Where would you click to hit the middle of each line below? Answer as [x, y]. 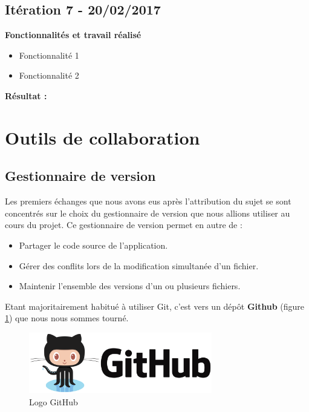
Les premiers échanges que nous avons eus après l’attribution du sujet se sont [148, 201]
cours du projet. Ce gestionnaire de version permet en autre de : [124, 225]
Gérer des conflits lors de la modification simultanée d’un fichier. [139, 265]
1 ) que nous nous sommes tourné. [67, 318]
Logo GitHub [54, 401]
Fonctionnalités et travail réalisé [73, 35]
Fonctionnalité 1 [49, 55]
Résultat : [26, 95]
